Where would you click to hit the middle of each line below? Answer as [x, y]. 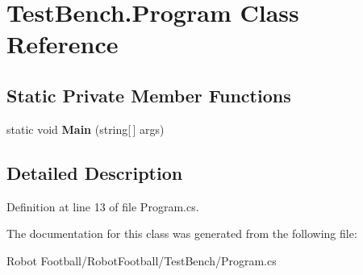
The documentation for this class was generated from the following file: [182, 233]
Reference [63, 44]
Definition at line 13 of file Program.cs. [103, 206]
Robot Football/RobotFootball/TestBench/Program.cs [142, 260]
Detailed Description [95, 172]
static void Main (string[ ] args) [86, 129]
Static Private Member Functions [149, 95]
